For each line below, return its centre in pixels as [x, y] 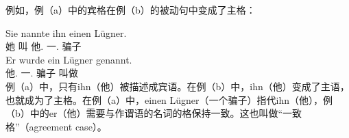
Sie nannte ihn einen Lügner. [66, 32]
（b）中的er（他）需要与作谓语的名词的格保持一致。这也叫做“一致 [154, 113]
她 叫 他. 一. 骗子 [44, 46]
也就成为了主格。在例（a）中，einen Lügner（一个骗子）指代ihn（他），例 [169, 99]
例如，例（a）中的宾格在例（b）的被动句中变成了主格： [131, 10]
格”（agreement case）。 [56, 126]
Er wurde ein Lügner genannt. [69, 59]
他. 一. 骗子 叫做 [42, 73]
